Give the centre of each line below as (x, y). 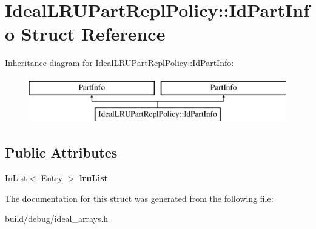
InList (16, 178)
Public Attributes (61, 152)
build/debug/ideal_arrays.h (57, 218)
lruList (94, 178)
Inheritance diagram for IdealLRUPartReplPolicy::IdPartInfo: (119, 63)
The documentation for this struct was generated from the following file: (139, 198)
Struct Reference (93, 34)
